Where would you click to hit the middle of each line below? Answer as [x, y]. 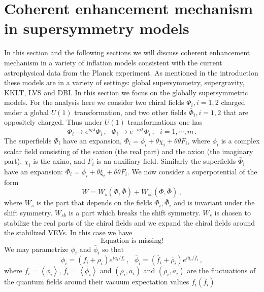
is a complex [240, 140]
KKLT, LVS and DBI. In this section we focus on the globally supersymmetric [126, 92]
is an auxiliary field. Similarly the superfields [166, 161]
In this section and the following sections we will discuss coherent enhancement [127, 52]
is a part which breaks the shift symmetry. [135, 212]
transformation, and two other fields [130, 112]
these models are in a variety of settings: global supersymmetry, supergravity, [124, 82]
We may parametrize [36, 249]
